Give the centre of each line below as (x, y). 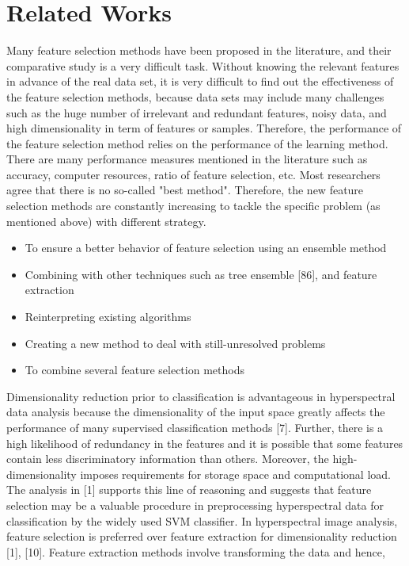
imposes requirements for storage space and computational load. (235, 474)
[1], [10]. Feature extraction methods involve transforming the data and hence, (196, 551)
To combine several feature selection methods (134, 370)
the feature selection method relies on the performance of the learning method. (197, 143)
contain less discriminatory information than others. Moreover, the (168, 459)
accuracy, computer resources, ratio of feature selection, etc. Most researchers (193, 174)
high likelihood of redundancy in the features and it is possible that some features (205, 443)
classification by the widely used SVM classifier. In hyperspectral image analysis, (202, 520)
